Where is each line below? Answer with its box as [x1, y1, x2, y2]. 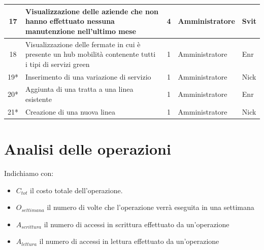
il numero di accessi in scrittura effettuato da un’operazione [44, 219, 229, 229]
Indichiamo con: [4, 168, 54, 178]
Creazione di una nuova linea [25, 106, 115, 117]
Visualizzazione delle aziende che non [25, 6, 158, 16]
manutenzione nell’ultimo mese [25, 25, 136, 36]
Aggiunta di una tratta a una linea [25, 84, 134, 94]
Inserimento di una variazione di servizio [25, 71, 151, 82]
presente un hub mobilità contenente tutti [25, 49, 156, 59]
